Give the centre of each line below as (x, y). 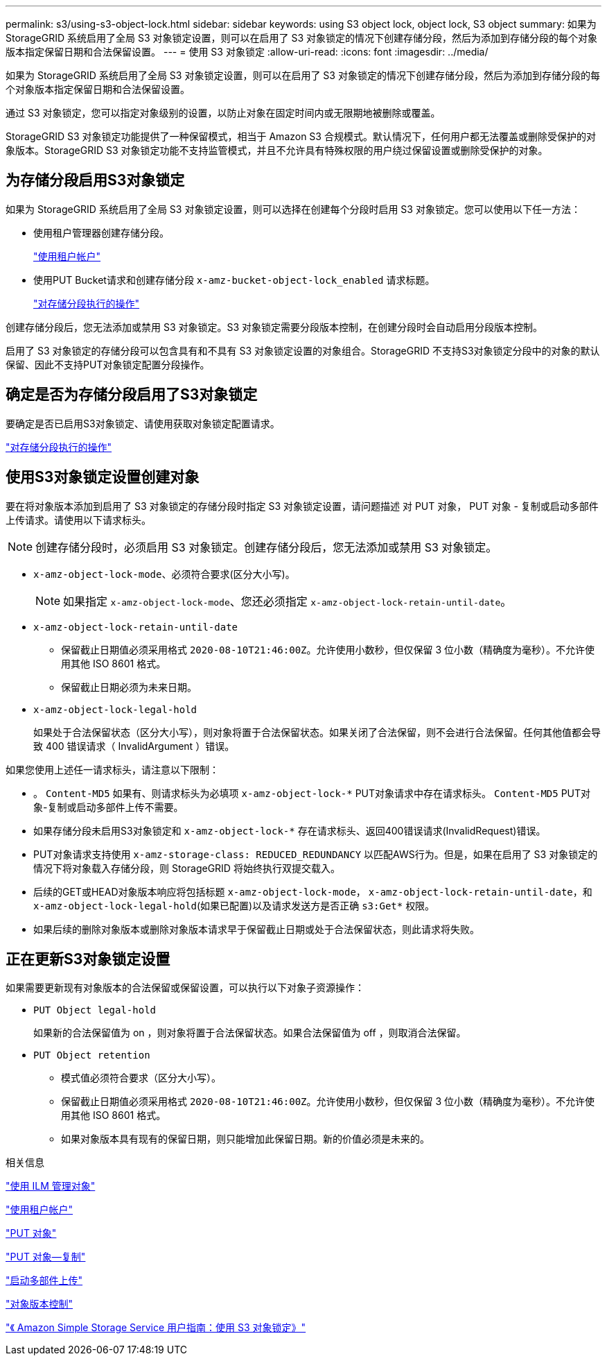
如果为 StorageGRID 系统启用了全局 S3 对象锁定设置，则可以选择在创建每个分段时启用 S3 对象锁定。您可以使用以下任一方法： (293, 209)
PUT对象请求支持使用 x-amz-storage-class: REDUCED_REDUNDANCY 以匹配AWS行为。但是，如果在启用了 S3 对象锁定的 (316, 854)
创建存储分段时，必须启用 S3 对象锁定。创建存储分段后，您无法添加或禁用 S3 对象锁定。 (266, 547)
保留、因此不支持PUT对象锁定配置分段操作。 (108, 364)
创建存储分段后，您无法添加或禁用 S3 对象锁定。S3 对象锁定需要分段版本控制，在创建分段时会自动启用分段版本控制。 (274, 327)
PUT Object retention (92, 1055)
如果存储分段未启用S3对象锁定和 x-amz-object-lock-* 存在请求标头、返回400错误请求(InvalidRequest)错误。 (290, 830)
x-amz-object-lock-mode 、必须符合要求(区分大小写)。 (164, 574)
